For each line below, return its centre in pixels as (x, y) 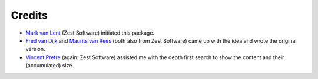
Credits (29, 15)
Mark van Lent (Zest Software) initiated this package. (90, 33)
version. (35, 49)
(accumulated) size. (49, 66)
